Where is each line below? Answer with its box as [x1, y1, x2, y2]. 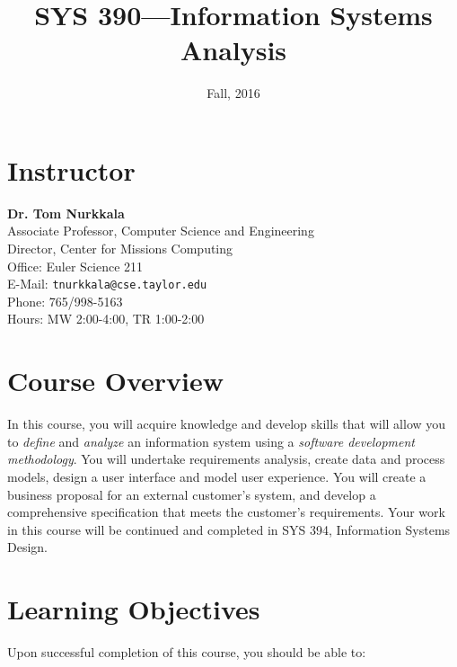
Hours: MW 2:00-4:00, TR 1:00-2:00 [7, 309, 205, 328]
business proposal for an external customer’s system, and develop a [7, 485, 376, 503]
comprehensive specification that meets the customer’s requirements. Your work [7, 502, 445, 521]
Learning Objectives [7, 591, 260, 627]
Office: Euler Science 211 [7, 256, 144, 275]
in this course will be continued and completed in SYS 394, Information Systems [7, 520, 451, 538]
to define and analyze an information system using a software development [7, 431, 415, 450]
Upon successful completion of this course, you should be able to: [7, 643, 366, 662]
